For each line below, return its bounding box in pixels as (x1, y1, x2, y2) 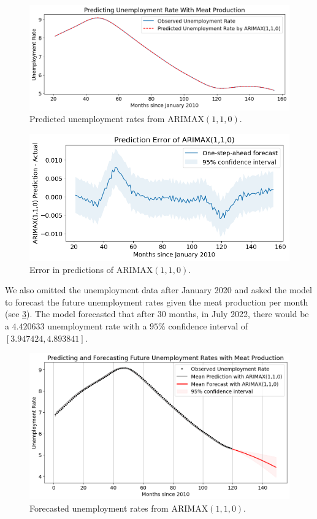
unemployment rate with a (47, 319, 147, 332)
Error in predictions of (29, 263, 113, 275)
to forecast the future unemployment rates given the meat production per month (5, 295, 308, 308)
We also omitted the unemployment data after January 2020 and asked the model (5, 283, 312, 296)
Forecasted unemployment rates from (29, 501, 169, 514)
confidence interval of (168, 319, 248, 332)
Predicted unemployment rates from (29, 112, 165, 125)
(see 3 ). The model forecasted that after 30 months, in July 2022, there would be (5, 307, 309, 320)
